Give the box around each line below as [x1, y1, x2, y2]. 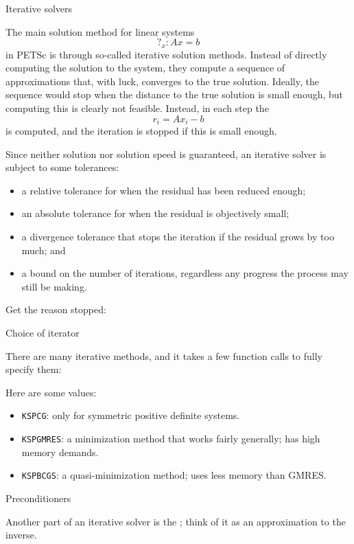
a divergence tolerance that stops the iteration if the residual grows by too [21, 229, 334, 244]
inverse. [5, 528, 37, 542]
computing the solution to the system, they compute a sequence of [5, 60, 285, 75]
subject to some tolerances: [5, 160, 119, 174]
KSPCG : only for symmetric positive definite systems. [21, 408, 240, 422]
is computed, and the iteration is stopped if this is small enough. [5, 124, 277, 138]
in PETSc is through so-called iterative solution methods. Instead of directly [5, 47, 327, 61]
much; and [21, 242, 66, 257]
